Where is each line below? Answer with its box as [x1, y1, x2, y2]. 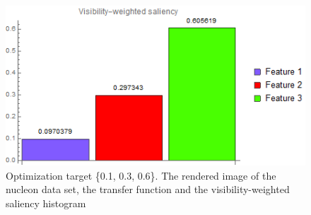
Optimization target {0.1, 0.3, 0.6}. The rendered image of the [6, 168, 276, 182]
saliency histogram [6, 195, 86, 210]
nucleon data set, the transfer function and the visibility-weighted [6, 182, 290, 197]
